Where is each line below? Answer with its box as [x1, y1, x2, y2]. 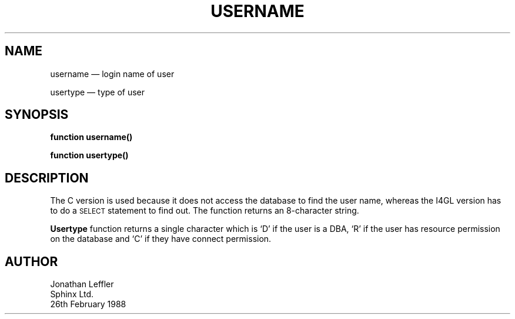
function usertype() [50, 150, 129, 161]
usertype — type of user [50, 87, 145, 97]
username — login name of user [50, 68, 175, 79]
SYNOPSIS [5, 107, 69, 122]
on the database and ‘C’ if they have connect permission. [50, 234, 272, 244]
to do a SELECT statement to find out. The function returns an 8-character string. [50, 205, 359, 216]
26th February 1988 [50, 299, 126, 310]
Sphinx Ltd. [50, 289, 94, 300]
